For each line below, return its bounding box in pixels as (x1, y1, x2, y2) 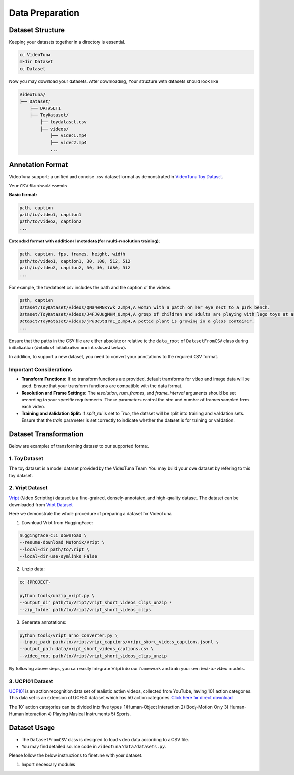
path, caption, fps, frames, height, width (19, 251, 126, 257)
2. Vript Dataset (9, 484, 48, 491)
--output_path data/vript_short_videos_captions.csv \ (19, 646, 154, 652)
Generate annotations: (21, 619, 67, 625)
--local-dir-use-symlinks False (19, 554, 98, 559)
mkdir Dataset (19, 59, 53, 65)
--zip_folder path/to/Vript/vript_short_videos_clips (19, 607, 151, 612)
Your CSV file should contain (9, 183, 67, 188)
